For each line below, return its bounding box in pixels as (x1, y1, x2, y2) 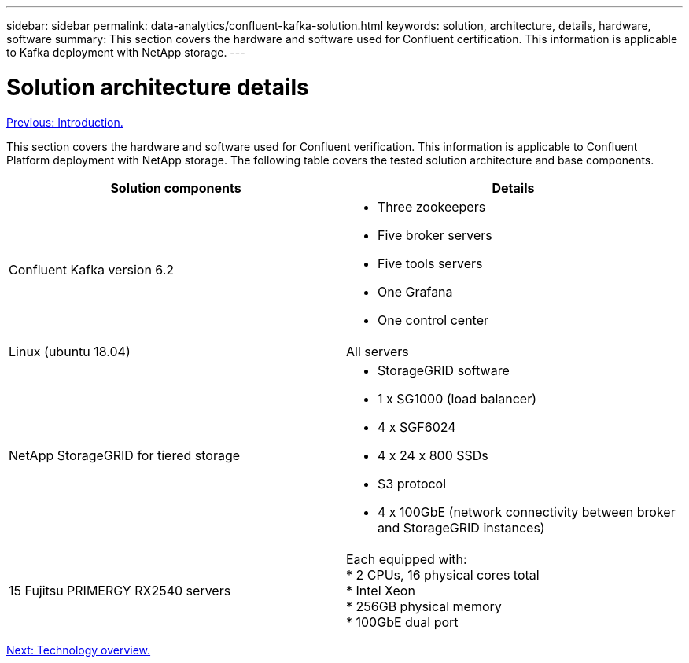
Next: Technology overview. (6, 643, 151, 657)
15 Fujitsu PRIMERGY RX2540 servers (9, 582, 231, 599)
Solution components (110, 179, 241, 196)
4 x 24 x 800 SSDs (378, 447, 488, 463)
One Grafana (378, 283, 453, 300)
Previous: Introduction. (6, 115, 123, 129)
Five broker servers (378, 227, 492, 243)
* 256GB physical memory (346, 598, 502, 614)
